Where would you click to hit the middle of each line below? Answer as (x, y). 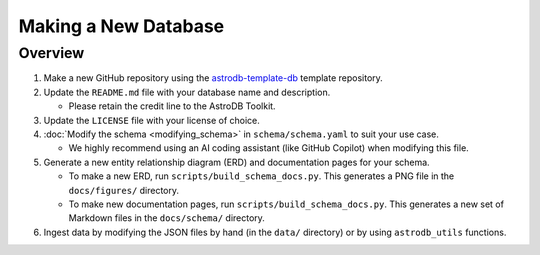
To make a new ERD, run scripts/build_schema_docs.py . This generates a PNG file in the (261, 176)
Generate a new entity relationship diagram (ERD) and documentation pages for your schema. (236, 162)
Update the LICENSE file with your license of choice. (151, 120)
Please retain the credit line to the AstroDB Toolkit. (172, 106)
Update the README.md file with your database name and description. (187, 92)
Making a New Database (121, 26)
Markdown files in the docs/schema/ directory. (166, 218)
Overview (51, 53)
